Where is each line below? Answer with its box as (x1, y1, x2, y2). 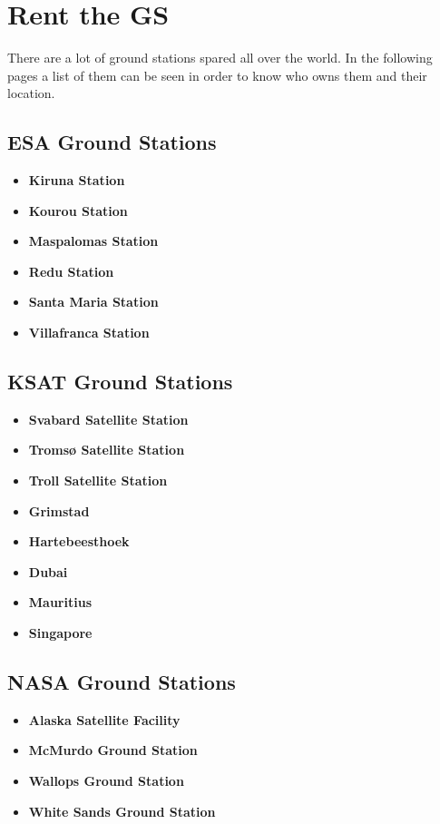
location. (7, 83, 55, 103)
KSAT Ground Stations (7, 368, 233, 396)
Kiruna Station (28, 171, 125, 190)
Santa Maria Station (28, 292, 159, 311)
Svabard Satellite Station (28, 409, 189, 428)
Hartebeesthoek (28, 532, 130, 551)
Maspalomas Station (28, 231, 159, 250)
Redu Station (28, 261, 114, 280)
